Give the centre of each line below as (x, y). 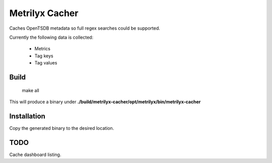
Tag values (46, 63)
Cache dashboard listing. (35, 154)
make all (31, 90)
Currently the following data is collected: (51, 37)
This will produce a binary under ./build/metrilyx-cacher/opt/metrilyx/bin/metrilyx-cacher (105, 102)
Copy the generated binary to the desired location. (62, 128)
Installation (27, 116)
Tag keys (44, 56)
